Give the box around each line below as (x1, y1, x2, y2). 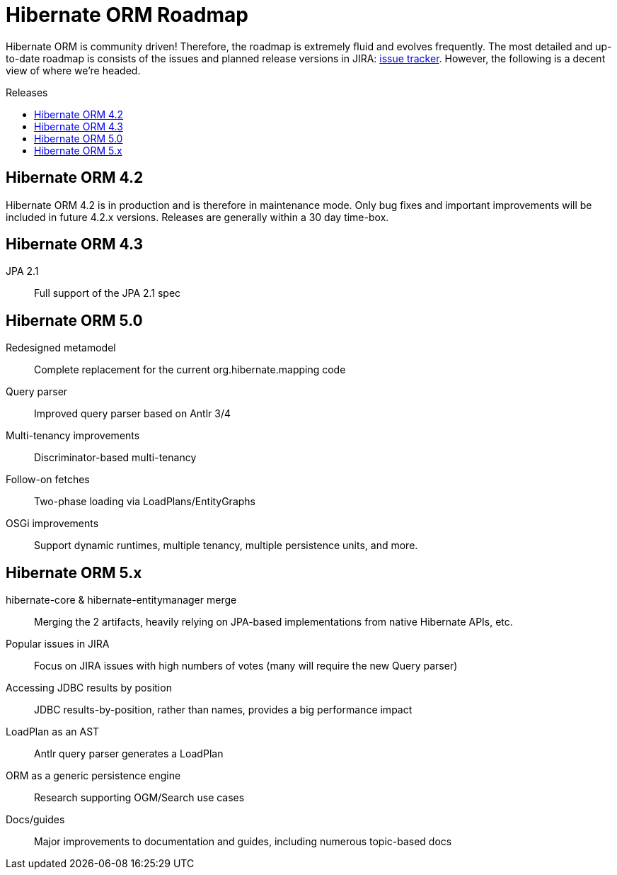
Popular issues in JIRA (6, 638, 110, 650)
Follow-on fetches (6, 473, 90, 486)
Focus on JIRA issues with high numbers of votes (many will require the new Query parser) (34, 660, 458, 672)
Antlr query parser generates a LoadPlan (34, 747, 224, 760)
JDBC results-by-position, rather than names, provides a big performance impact (34, 704, 413, 716)
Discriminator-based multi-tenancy (34, 451, 197, 464)
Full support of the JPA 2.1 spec (34, 287, 181, 300)
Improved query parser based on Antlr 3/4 (34, 407, 231, 420)
